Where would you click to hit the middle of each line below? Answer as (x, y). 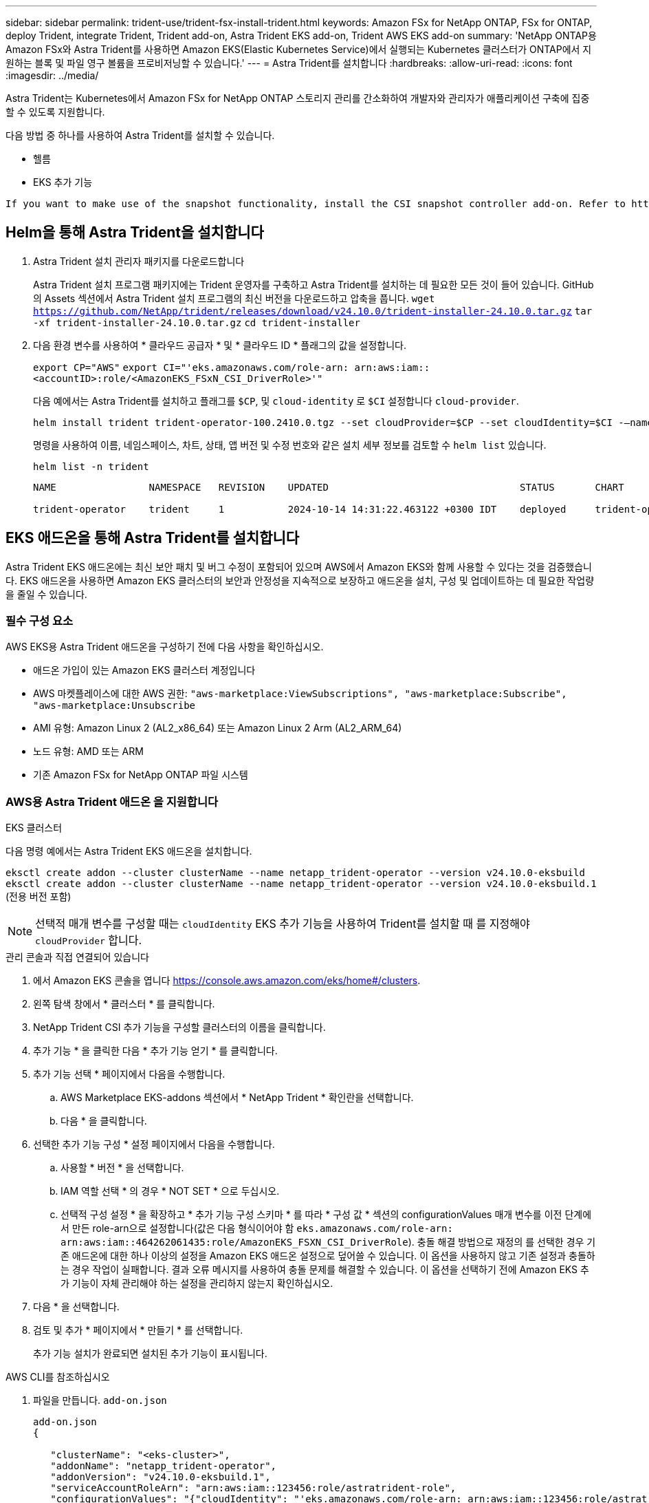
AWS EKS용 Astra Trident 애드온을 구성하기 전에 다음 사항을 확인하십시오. (165, 647)
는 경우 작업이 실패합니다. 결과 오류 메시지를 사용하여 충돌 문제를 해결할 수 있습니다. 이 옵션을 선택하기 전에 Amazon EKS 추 (325, 1270)
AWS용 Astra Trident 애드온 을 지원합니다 (112, 801)
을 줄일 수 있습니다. (46, 594)
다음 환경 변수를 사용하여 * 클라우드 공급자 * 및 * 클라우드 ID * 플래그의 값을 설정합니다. (220, 345)
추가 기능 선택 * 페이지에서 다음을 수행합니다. (129, 1074)
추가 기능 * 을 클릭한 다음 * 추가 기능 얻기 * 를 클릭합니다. (155, 1051)
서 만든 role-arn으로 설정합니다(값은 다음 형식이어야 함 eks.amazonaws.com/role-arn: (257, 1228)
